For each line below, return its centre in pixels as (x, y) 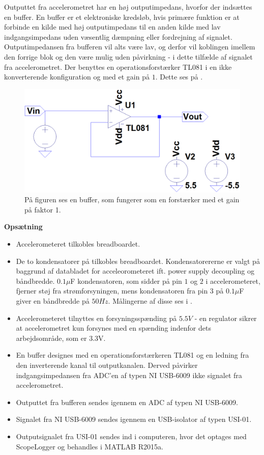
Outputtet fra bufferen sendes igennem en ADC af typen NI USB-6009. (127, 402)
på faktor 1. (43, 209)
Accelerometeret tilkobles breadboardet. (78, 244)
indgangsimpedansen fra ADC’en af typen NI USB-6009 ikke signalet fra (129, 375)
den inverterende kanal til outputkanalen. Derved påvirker (107, 365)
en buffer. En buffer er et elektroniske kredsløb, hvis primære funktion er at (122, 17)
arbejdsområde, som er (51, 338)
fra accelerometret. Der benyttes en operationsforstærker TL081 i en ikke (118, 66)
